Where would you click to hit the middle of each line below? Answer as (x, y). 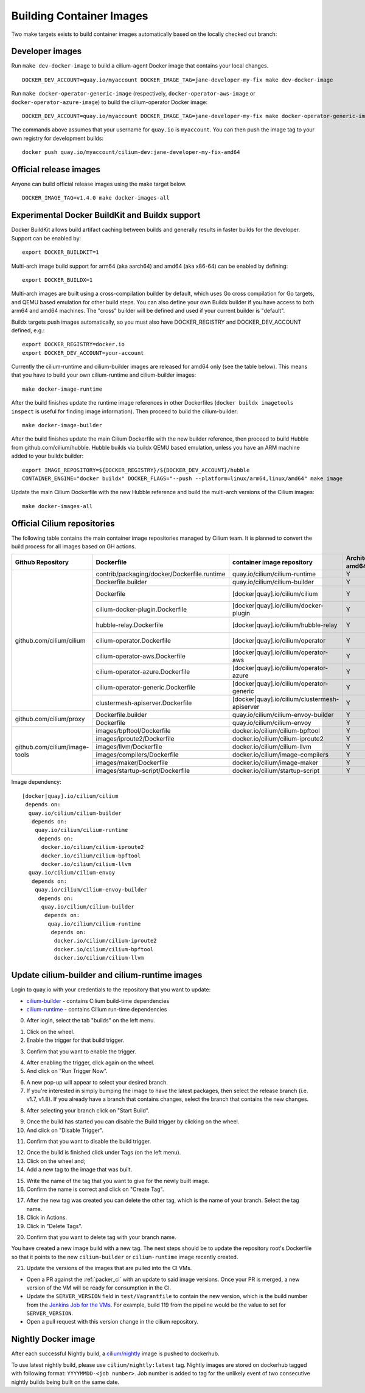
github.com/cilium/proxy (50, 719)
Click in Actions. (47, 1218)
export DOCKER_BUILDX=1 (57, 280)
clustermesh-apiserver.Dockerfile (144, 703)
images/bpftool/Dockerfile (133, 731)
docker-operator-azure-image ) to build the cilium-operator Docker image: (109, 102)
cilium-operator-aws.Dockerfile (141, 656)
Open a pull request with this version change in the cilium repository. (113, 1322)
